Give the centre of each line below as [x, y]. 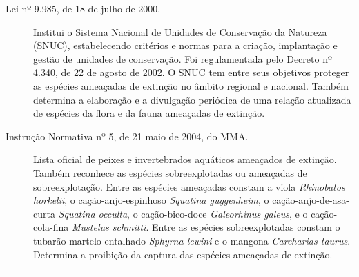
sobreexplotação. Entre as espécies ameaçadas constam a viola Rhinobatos [189, 186]
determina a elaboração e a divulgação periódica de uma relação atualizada [192, 99]
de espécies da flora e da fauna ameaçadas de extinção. [149, 113]
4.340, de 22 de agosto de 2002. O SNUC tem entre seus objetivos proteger [191, 72]
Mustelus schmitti [109, 227]
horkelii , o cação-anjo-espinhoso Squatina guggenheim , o [151, 200]
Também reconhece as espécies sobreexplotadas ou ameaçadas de [170, 172]
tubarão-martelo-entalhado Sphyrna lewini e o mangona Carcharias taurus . [192, 240]
